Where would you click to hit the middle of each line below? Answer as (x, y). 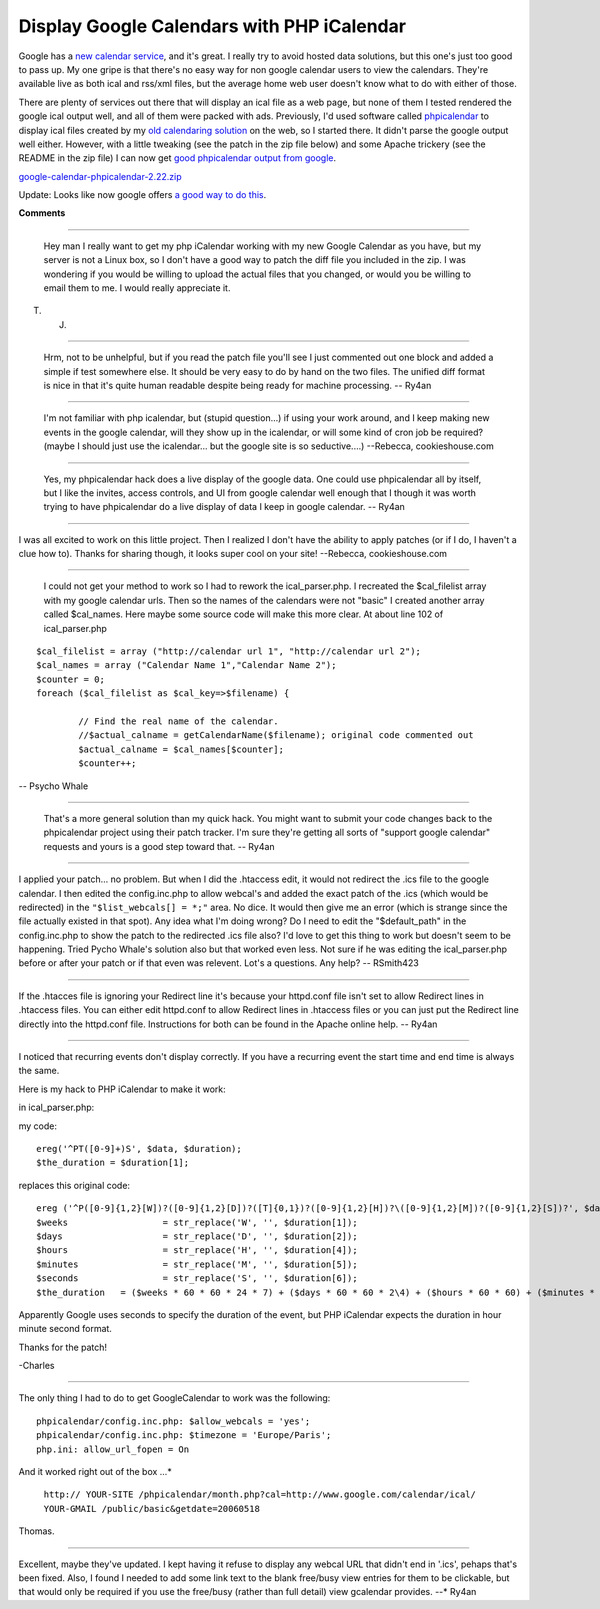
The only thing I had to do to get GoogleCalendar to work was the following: (174, 1398)
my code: (38, 1126)
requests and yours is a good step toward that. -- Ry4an (159, 846)
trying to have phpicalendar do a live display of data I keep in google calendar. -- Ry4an (224, 507)
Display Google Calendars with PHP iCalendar (212, 26)
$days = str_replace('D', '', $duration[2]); (197, 1236)
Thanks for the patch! (63, 1347)
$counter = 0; (70, 679)
